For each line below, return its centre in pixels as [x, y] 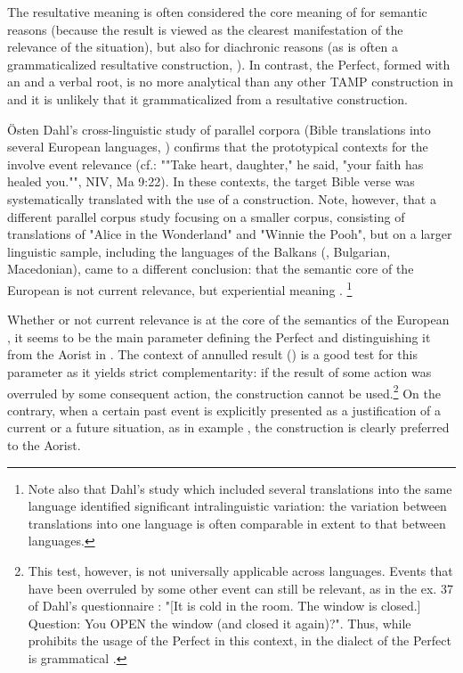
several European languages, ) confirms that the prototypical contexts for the [218, 147]
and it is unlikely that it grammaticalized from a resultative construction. [207, 98]
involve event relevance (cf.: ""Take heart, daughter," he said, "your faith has [215, 164]
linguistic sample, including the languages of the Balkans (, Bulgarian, [199, 251]
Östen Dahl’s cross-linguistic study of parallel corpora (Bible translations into [219, 129]
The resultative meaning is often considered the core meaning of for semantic [217, 12]
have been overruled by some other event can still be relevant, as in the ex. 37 [240, 588]
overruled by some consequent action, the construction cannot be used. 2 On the [224, 391]
